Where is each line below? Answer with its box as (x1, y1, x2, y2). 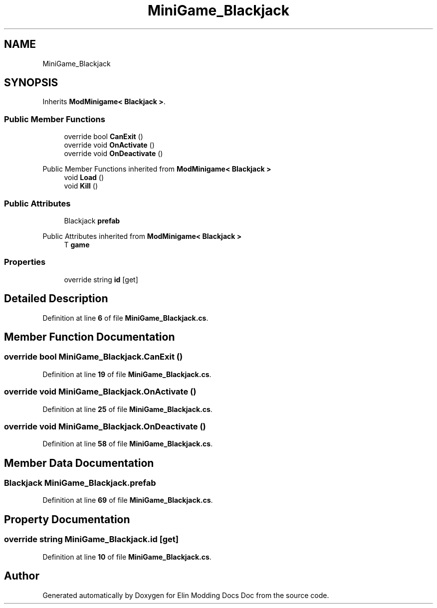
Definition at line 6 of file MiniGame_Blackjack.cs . (42, 313, 209, 322)
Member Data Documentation (4, 456, 154, 469)
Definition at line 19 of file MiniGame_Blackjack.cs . (42, 370, 212, 379)
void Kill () (64, 182, 98, 191)
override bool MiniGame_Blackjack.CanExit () (4, 352, 183, 362)
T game (64, 240, 90, 249)
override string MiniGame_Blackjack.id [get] (4, 534, 179, 545)
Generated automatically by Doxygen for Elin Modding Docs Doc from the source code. (42, 591, 329, 600)
